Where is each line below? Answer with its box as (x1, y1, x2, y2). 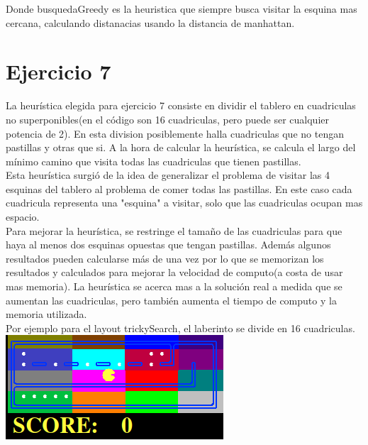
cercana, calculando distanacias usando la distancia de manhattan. (6, 15, 295, 30)
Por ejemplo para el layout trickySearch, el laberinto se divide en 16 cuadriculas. (6, 320, 355, 335)
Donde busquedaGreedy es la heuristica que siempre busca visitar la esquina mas (6, 1, 357, 16)
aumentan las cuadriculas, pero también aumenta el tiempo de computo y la (6, 292, 337, 307)
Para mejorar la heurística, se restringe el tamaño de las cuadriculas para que (6, 223, 342, 238)
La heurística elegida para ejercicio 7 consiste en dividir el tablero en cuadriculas (6, 98, 356, 113)
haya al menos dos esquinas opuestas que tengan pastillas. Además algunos (6, 237, 331, 252)
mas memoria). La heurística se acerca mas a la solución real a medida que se (6, 279, 342, 294)
